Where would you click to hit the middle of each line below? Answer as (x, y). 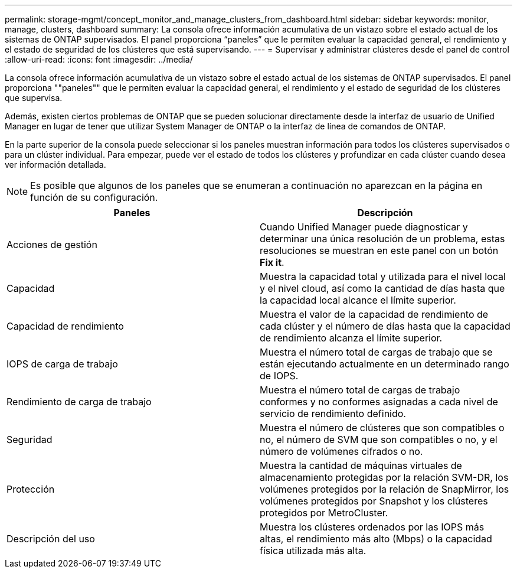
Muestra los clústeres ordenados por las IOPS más (372, 527)
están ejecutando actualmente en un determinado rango (385, 364)
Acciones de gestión (52, 245)
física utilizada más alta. (313, 551)
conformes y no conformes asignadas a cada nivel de (379, 402)
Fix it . (272, 262)
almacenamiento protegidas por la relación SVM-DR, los (384, 477)
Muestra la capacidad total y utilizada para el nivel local (383, 276)
